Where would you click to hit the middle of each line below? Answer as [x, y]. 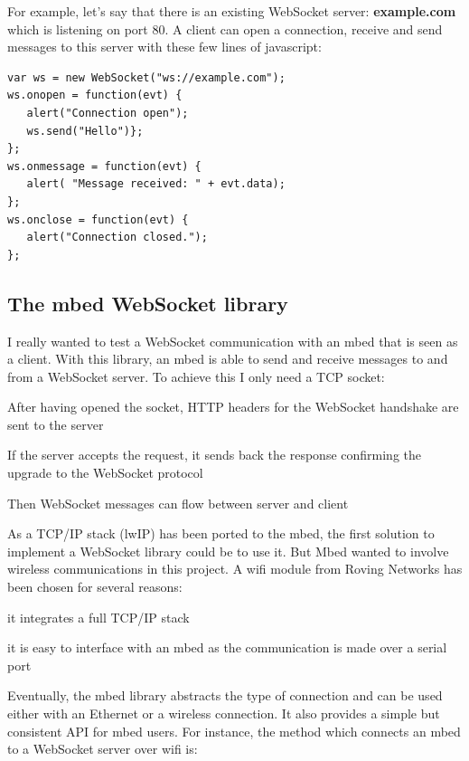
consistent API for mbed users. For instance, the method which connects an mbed [234, 731]
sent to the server [56, 424]
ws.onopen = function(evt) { [95, 95]
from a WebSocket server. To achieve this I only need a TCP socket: [196, 376]
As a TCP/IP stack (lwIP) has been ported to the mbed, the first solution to [221, 533]
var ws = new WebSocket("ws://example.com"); [146, 77]
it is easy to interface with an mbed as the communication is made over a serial [227, 647]
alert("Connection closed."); [117, 238]
